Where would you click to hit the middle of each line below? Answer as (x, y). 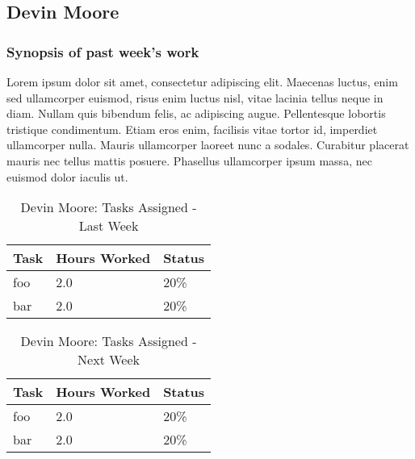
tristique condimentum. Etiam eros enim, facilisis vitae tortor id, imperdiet (192, 129)
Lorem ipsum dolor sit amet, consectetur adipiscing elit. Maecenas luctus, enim (202, 81)
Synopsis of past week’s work (103, 51)
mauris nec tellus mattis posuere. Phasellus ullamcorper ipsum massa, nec (189, 160)
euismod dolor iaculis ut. (67, 176)
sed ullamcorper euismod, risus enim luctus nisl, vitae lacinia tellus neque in (195, 97)
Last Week (109, 226)
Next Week (109, 360)
